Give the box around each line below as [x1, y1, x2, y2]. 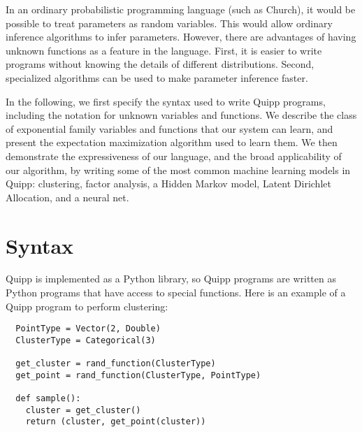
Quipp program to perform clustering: [6, 298, 168, 313]
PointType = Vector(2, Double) [15, 324, 161, 334]
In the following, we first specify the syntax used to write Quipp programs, [6, 94, 326, 108]
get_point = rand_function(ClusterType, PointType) [15, 370, 261, 380]
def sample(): [15, 394, 81, 404]
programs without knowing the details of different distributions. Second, [6, 57, 314, 71]
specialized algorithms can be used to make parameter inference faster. [6, 70, 308, 85]
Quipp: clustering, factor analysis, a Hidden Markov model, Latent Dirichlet [6, 176, 331, 191]
